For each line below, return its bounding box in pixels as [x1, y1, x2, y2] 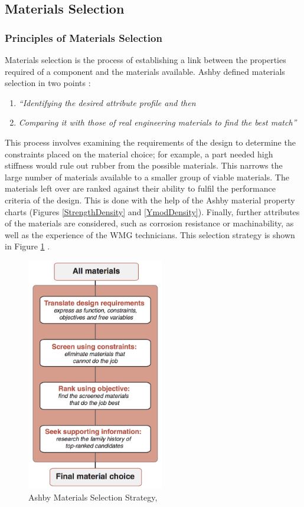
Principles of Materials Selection [5, 30, 162, 45]
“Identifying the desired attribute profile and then [18, 96, 196, 108]
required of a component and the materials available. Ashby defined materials [5, 65, 285, 77]
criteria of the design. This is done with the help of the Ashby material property [5, 193, 295, 206]
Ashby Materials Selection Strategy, [28, 490, 158, 503]
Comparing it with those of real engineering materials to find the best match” [18, 116, 297, 129]
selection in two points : [5, 77, 91, 89]
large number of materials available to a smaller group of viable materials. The [5, 170, 289, 183]
